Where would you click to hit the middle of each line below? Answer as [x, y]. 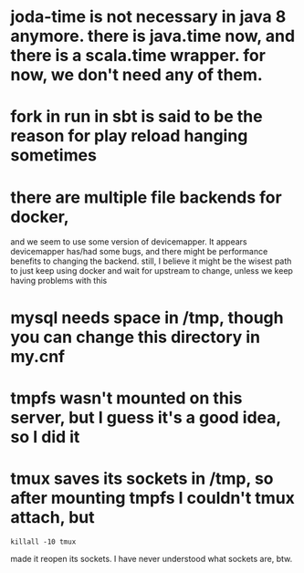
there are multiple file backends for [146, 197]
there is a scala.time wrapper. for [138, 56]
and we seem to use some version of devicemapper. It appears [129, 242]
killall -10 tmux [43, 542]
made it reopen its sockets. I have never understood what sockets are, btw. [152, 558]
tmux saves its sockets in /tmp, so [142, 479]
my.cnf [38, 356]
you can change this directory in [136, 337]
